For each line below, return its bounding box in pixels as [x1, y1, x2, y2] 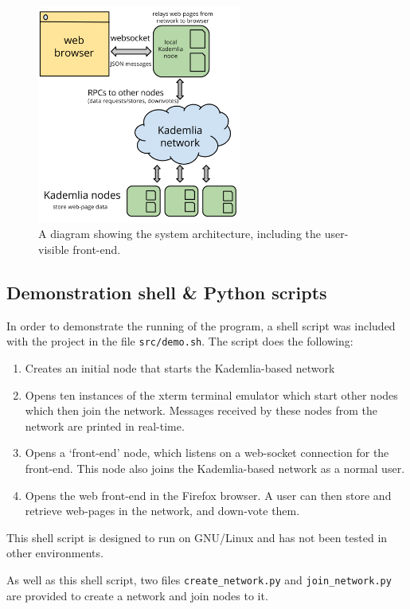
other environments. [6, 545, 103, 561]
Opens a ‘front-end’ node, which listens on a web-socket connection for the [25, 444, 389, 461]
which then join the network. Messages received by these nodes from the [25, 402, 378, 419]
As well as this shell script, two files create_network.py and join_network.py [6, 571, 392, 588]
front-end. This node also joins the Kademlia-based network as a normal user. [25, 459, 405, 476]
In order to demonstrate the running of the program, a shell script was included [6, 317, 396, 334]
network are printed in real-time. [25, 417, 185, 434]
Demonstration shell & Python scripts [6, 279, 327, 304]
